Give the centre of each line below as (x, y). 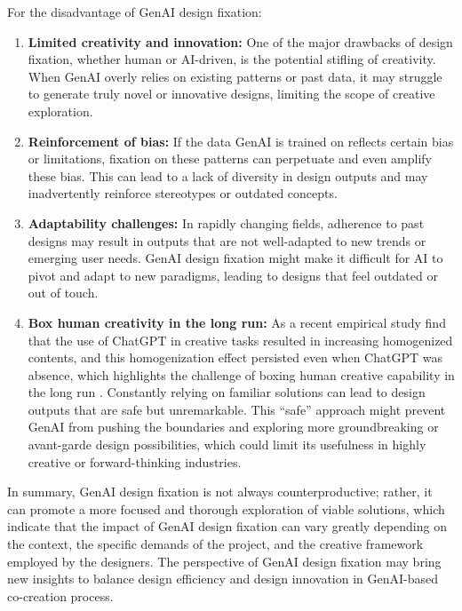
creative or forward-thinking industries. (135, 461)
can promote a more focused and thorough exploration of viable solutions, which (226, 508)
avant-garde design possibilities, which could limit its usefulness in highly (227, 444)
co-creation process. (60, 595)
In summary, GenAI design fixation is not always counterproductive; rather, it (220, 492)
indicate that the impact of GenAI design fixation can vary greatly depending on (227, 526)
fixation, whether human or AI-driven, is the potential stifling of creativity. (232, 59)
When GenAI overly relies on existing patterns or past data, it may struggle (235, 76)
